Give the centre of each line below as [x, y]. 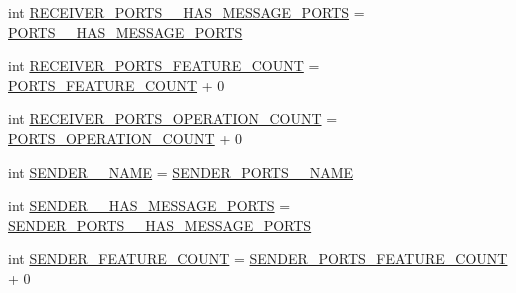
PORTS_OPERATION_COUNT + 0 [125, 137]
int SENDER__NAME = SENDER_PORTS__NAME [181, 171]
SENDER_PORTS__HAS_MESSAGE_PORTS [160, 224]
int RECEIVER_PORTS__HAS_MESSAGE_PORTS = [186, 12]
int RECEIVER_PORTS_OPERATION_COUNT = [173, 118]
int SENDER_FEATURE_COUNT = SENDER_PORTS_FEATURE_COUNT [258, 258]
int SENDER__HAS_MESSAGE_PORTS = [149, 205]
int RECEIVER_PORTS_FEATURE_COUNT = [164, 65]
